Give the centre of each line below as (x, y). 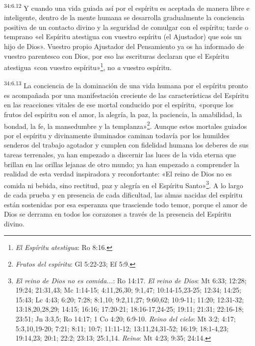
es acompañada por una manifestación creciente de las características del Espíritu (126, 95)
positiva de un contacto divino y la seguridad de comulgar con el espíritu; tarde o (126, 27)
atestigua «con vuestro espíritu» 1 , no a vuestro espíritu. (88, 66)
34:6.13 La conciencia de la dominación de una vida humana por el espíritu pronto (126, 85)
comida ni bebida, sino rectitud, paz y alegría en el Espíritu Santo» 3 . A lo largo (124, 184)
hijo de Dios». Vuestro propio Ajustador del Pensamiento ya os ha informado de (124, 46)
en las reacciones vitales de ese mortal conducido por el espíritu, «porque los (119, 105)
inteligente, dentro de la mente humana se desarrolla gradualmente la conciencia (124, 17)
